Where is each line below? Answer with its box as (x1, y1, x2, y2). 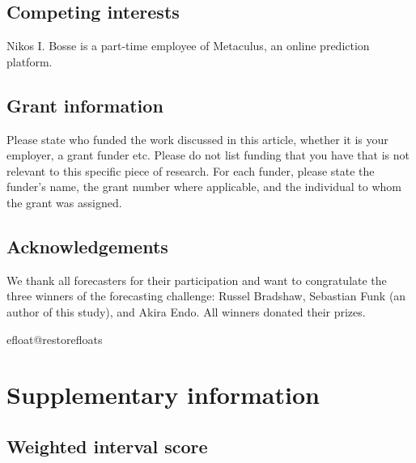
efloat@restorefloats (6, 330, 103, 347)
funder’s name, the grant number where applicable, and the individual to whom (6, 178, 401, 195)
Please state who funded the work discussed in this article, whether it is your (6, 130, 388, 147)
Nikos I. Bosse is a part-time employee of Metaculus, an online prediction (6, 37, 370, 54)
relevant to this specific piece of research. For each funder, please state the (6, 162, 375, 179)
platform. (6, 53, 53, 70)
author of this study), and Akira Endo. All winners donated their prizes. (6, 303, 366, 320)
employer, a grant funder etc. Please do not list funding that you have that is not (6, 147, 410, 164)
